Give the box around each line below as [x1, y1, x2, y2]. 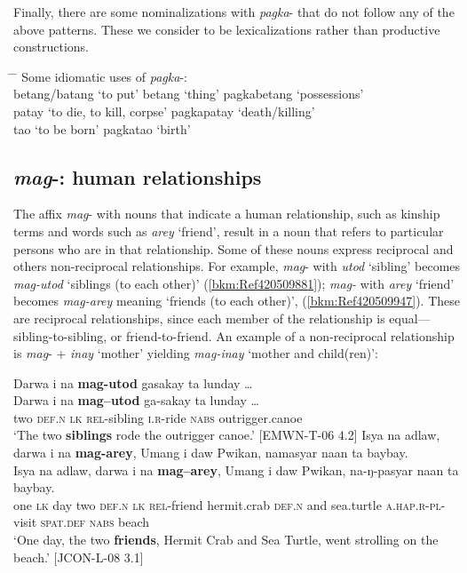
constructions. [13, 37, 89, 56]
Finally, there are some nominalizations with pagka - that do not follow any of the [13, 3, 455, 20]
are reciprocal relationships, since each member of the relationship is [13, 308, 385, 327]
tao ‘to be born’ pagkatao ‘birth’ [13, 119, 191, 138]
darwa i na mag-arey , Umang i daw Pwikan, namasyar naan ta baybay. [13, 443, 408, 462]
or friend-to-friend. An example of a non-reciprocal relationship [110, 326, 455, 345]
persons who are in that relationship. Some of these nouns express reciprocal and [13, 239, 454, 258]
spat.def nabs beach [40, 513, 150, 531]
